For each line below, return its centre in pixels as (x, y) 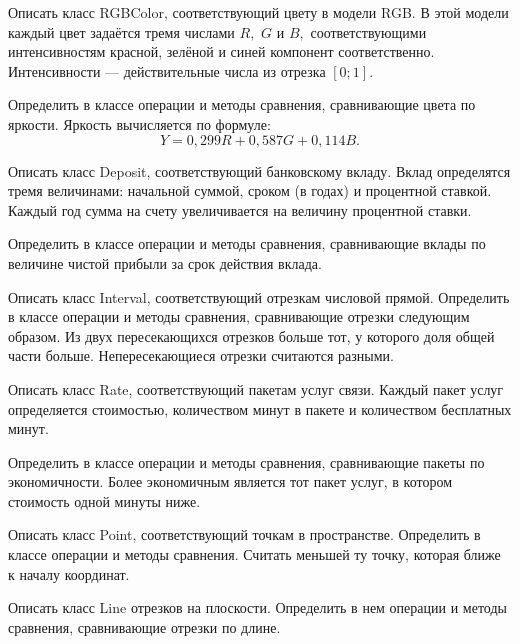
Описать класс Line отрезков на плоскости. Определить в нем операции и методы (257, 607)
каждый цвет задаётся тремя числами (121, 31)
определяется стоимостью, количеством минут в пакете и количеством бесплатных (260, 408)
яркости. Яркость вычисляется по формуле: (139, 123)
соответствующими (368, 31)
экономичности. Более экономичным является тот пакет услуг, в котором (230, 481)
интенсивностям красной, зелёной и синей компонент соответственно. (221, 51)
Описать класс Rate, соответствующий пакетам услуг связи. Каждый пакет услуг (256, 388)
